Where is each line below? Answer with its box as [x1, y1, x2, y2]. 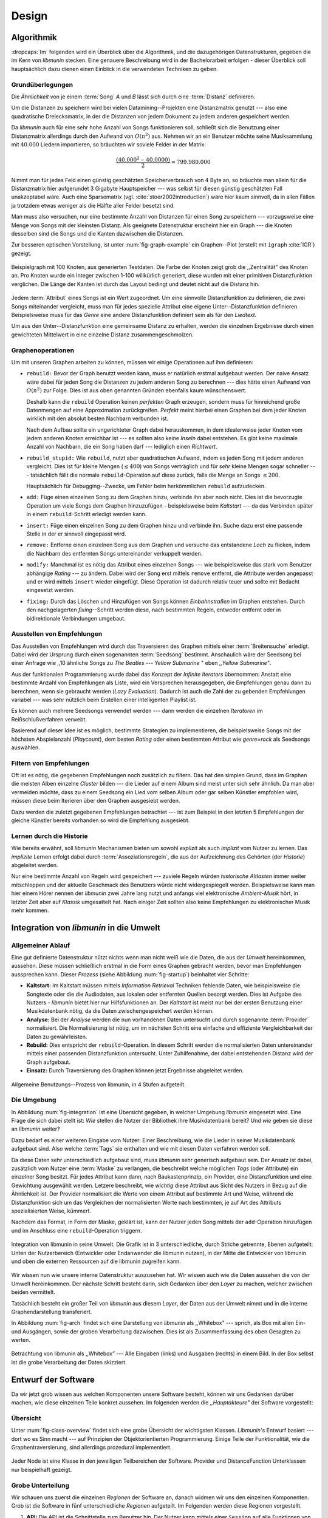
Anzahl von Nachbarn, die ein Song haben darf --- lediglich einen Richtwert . [26, 443, 217, 451]
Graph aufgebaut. [26, 1058, 71, 1066]
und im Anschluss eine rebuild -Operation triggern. [11, 1227, 142, 1234]
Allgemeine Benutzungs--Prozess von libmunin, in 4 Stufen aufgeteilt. [11, 1081, 186, 1088]
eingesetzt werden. [26, 587, 75, 594]
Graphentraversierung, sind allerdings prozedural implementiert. [11, 1444, 172, 1451]
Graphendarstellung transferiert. [11, 1308, 92, 1315]
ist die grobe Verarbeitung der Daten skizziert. [11, 1358, 127, 1366]
